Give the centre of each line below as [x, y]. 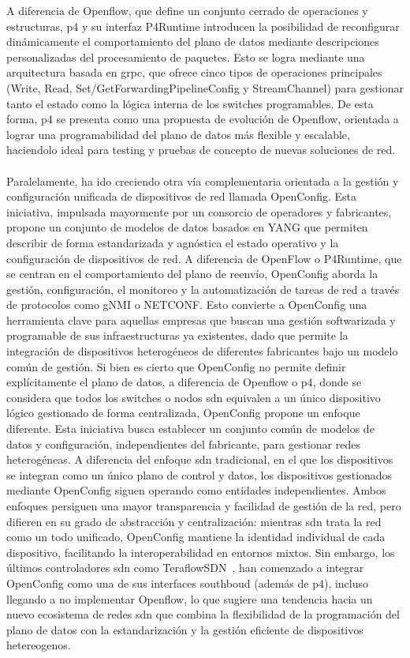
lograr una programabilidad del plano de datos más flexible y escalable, [178, 134]
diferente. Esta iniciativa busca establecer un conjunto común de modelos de [190, 429]
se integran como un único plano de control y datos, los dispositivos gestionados [199, 474]
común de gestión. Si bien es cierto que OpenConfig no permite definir [176, 366]
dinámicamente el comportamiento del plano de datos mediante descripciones [193, 41]
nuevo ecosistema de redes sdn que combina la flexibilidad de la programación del [203, 614]
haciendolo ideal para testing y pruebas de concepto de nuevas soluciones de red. [201, 150]
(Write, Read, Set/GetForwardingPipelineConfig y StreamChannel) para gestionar [205, 87]
